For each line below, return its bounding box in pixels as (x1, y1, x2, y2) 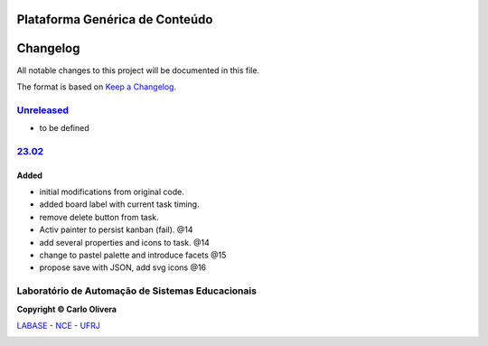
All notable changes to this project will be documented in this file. (16, 64, 260, 76)
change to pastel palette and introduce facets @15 (39, 249, 227, 260)
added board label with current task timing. (39, 199, 200, 210)
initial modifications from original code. (39, 186, 184, 198)
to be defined (39, 123, 89, 134)
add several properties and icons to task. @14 (39, 237, 210, 248)
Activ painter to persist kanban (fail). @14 (39, 224, 193, 235)
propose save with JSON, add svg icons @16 (39, 262, 207, 273)
